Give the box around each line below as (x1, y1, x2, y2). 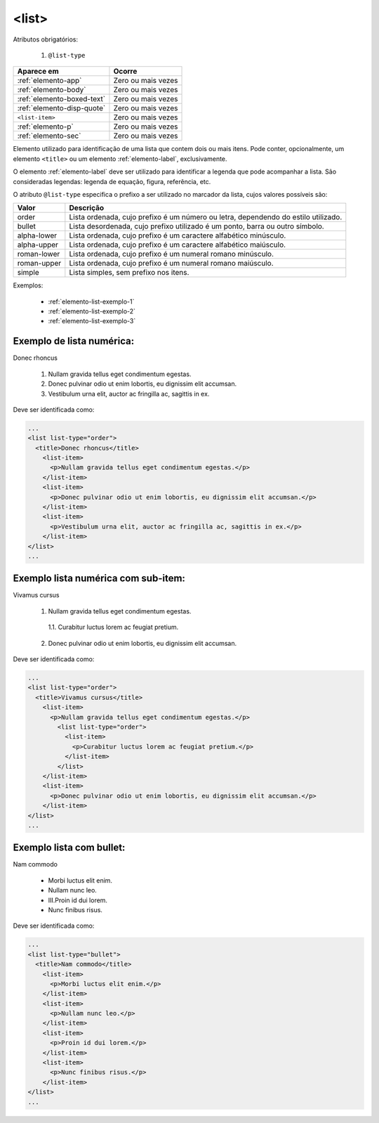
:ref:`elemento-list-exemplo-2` (48, 307, 136, 316)
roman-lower (17, 249, 60, 259)
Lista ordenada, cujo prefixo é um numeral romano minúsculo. (69, 249, 274, 259)
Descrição (69, 203, 105, 213)
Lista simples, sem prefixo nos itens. (69, 268, 189, 278)
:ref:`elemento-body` (17, 85, 86, 95)
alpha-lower (17, 231, 58, 240)
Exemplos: (13, 281, 44, 290)
